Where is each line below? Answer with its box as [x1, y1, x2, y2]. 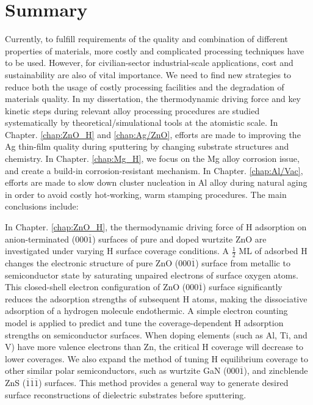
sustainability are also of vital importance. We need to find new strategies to [5, 68, 292, 81]
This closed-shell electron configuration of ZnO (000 [5, 280, 199, 293]
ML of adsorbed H [239, 244, 308, 257]
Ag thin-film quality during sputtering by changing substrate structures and [5, 140, 289, 153]
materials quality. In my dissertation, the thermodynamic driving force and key [5, 92, 301, 105]
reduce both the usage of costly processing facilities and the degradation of [5, 80, 284, 93]
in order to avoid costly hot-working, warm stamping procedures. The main [5, 188, 287, 200]
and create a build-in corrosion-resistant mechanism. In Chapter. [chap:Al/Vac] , [5, 164, 303, 177]
